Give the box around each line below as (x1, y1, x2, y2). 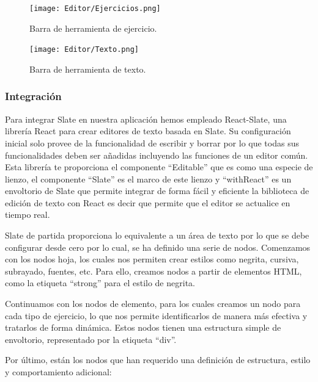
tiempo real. (5, 208, 50, 221)
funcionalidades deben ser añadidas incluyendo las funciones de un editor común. (5, 148, 308, 161)
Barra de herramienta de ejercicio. (29, 21, 157, 34)
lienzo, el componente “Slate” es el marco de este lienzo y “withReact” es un (5, 172, 292, 185)
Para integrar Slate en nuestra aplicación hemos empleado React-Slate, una (5, 112, 287, 125)
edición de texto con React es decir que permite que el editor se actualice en (5, 196, 290, 209)
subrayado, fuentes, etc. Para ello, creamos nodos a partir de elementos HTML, (5, 264, 302, 277)
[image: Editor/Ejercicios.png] (29, 4, 161, 13)
